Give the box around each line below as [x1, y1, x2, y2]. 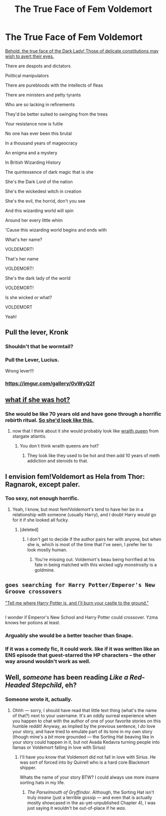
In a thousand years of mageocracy [5, 140, 78, 146]
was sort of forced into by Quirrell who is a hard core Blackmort [19, 759, 150, 765]
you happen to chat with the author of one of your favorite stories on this [12, 718, 161, 724]
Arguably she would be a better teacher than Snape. [5, 632, 133, 639]
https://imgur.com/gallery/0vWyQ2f [5, 380, 95, 387]
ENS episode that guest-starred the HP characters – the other [5, 651, 156, 658]
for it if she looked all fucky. [12, 517, 69, 523]
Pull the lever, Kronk [5, 328, 68, 337]
